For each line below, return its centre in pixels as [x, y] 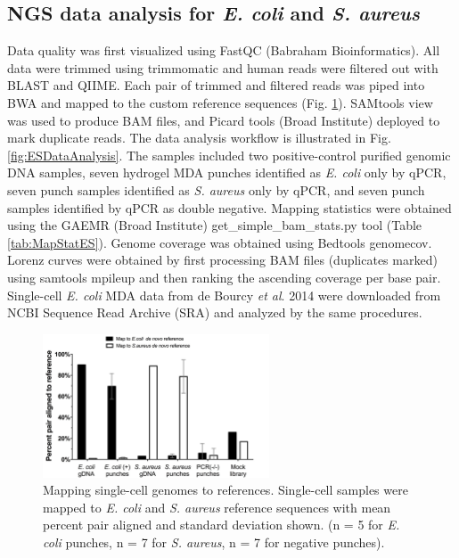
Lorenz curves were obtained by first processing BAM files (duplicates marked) [222, 260]
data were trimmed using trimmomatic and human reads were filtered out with [223, 67]
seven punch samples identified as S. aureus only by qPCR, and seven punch [216, 189]
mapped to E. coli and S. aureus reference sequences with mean [217, 507]
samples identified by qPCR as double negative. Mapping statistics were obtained [229, 207]
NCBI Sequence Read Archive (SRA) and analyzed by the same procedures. [215, 312]
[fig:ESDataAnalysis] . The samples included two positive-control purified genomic [229, 155]
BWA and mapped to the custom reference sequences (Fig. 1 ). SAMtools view [220, 102]
